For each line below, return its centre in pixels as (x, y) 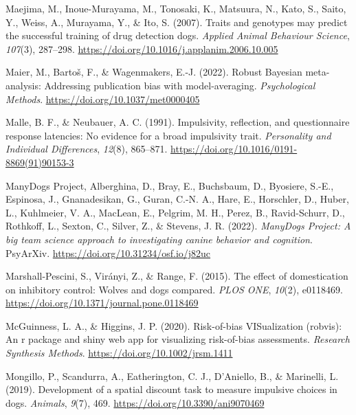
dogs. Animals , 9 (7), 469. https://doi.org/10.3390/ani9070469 (135, 402)
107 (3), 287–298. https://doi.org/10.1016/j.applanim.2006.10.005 (142, 48)
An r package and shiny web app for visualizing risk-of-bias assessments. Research (178, 339)
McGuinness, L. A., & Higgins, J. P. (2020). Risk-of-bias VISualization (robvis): (174, 325)
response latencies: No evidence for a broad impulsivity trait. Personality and (168, 135)
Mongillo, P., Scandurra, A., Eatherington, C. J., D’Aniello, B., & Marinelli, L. (172, 375)
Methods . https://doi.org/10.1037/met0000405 (103, 99)
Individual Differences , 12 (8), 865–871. (87, 149)
